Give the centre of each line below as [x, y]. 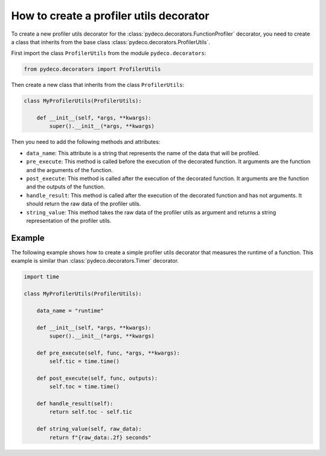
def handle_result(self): [75, 404]
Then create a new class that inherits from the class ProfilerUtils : [98, 85]
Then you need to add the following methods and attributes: [86, 142]
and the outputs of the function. [66, 187]
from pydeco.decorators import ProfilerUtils [92, 69]
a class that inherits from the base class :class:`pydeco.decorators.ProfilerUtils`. [111, 42]
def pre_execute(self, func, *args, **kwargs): [108, 353]
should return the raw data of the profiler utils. [84, 204]
